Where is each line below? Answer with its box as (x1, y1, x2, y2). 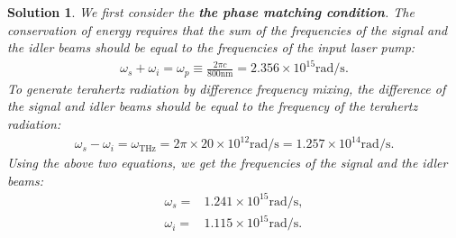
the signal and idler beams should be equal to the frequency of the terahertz (7, 96, 418, 115)
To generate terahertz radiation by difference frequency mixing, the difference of (7, 78, 446, 97)
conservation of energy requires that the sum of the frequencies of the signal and (7, 20, 448, 39)
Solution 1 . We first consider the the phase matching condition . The (7, 3, 415, 21)
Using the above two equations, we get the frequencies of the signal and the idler (7, 153, 448, 172)
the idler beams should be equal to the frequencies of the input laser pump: (7, 38, 415, 57)
